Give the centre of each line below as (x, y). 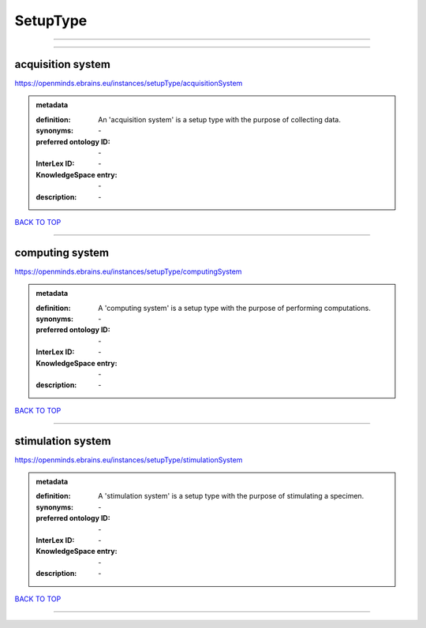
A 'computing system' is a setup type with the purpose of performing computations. (234, 308)
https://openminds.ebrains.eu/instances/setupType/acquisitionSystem (129, 84)
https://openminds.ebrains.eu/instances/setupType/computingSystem (128, 271)
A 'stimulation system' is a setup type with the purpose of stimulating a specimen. (231, 496)
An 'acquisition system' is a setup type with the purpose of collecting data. (219, 119)
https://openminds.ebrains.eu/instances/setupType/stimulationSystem (129, 460)
